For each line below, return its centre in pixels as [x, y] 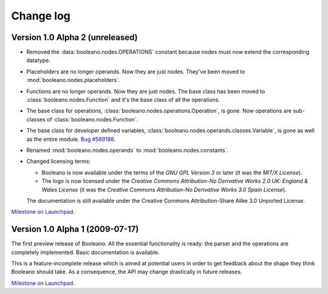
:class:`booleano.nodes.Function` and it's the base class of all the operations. [123, 100]
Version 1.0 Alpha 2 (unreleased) [74, 37]
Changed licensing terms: [59, 162]
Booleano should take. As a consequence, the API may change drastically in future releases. [127, 272]
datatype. [39, 60]
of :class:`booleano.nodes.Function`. [92, 119]
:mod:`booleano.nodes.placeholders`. [73, 80]
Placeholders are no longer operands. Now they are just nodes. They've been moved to [136, 71]
